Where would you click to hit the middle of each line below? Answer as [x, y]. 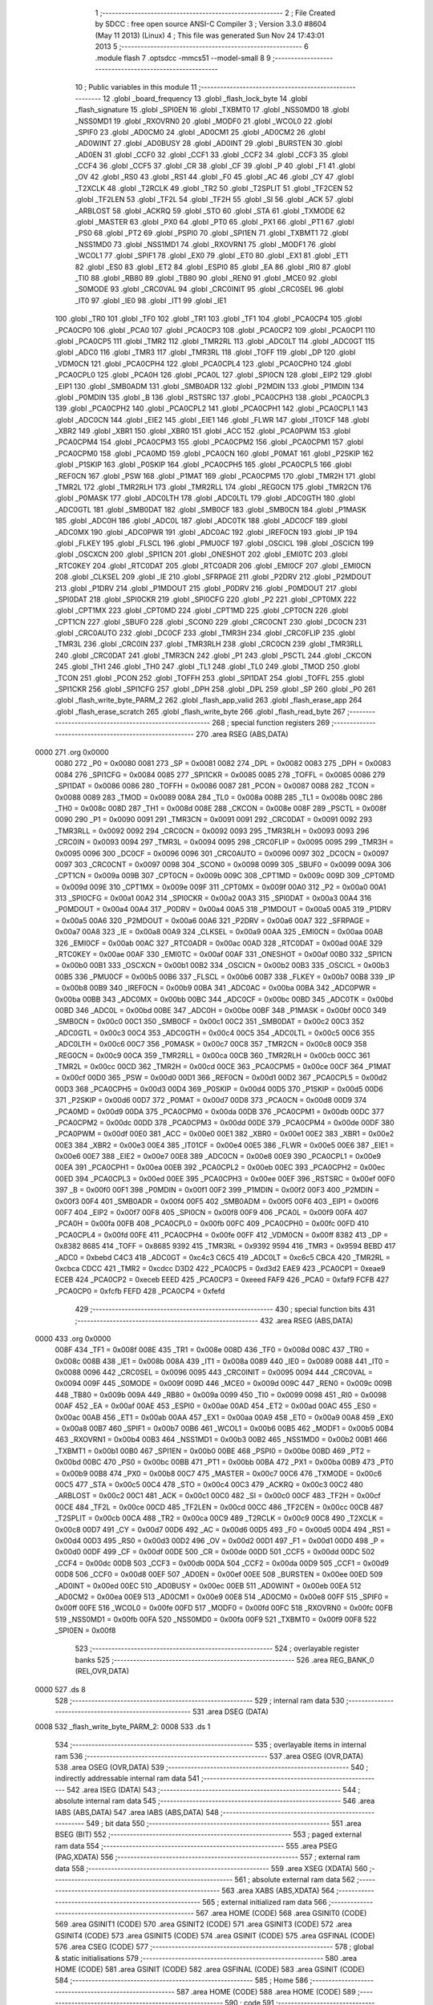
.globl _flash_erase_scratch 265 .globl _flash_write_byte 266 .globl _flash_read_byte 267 [200, 711]
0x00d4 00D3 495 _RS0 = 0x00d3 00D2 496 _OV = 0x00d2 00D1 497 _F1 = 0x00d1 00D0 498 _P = [220, 1541]
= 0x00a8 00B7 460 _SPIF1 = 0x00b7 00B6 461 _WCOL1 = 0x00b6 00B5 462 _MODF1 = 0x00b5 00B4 [225, 1428]
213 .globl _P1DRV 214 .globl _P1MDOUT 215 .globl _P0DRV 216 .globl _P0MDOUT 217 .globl [206, 588]
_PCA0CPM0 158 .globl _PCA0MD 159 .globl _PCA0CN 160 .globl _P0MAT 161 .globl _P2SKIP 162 [214, 453]
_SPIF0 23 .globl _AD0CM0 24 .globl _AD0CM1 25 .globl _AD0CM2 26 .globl [200, 132]
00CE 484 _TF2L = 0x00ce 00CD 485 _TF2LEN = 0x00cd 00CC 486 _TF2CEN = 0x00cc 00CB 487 [219, 1507]
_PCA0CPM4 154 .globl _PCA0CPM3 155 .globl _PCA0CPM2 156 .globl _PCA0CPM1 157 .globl [209, 442]
